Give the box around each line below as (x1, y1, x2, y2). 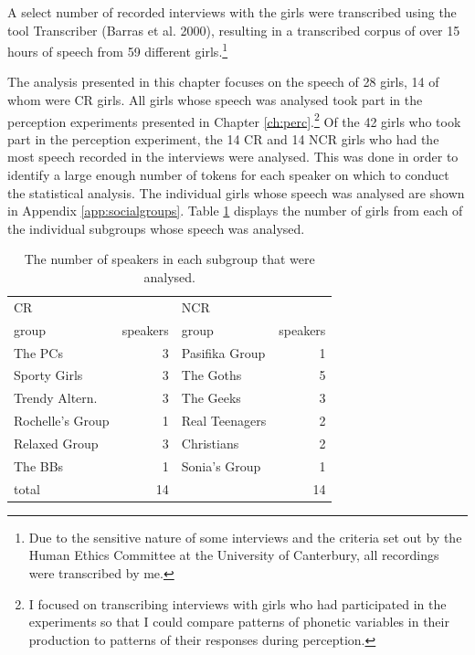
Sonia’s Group (181, 456, 261, 475)
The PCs (14, 343, 63, 362)
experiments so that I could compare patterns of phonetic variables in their (28, 612, 449, 631)
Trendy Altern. (14, 388, 98, 407)
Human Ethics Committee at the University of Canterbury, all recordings (28, 545, 439, 565)
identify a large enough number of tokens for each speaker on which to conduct (7, 165, 449, 185)
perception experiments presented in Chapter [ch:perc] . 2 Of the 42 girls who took (7, 109, 461, 131)
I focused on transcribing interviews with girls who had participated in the (28, 594, 447, 613)
